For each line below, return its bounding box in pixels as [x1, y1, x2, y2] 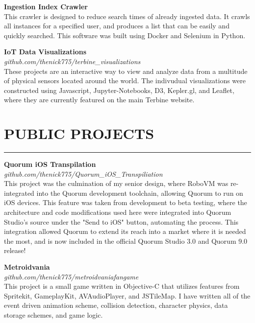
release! [4, 245, 26, 255]
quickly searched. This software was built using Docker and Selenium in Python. [4, 30, 246, 40]
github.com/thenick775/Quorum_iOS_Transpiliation [4, 168, 163, 179]
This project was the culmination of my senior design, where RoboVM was [4, 178, 229, 188]
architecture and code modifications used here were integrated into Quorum [4, 207, 231, 217]
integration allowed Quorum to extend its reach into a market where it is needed [4, 226, 246, 236]
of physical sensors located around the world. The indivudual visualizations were [4, 75, 246, 86]
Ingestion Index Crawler [4, 1, 88, 11]
